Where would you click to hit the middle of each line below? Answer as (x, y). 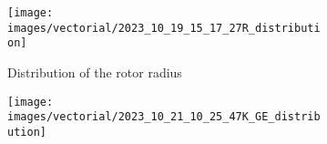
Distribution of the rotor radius (95, 72)
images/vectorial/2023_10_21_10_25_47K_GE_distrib (164, 117)
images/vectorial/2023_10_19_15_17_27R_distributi (164, 28)
